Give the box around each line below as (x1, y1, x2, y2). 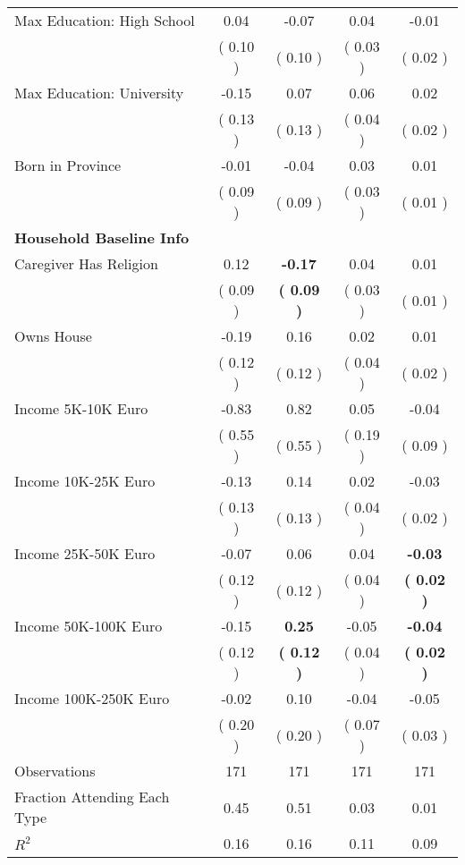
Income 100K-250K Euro (14, 688, 170, 708)
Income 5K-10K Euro (14, 398, 148, 419)
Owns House (14, 326, 92, 346)
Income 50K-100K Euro (14, 615, 163, 636)
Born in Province (14, 155, 122, 175)
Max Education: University (14, 82, 184, 103)
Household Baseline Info (14, 227, 190, 248)
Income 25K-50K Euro (14, 543, 156, 564)
